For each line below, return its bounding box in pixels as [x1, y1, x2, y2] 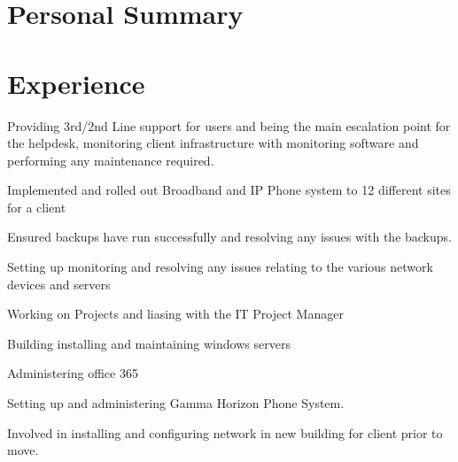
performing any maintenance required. [7, 150, 214, 169]
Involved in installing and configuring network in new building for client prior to [7, 423, 443, 442]
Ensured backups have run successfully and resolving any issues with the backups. [7, 227, 452, 246]
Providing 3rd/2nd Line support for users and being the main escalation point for [7, 116, 451, 135]
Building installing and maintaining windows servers [7, 334, 291, 352]
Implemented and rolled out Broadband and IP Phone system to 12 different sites [7, 181, 451, 199]
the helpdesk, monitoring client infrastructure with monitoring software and [7, 134, 419, 152]
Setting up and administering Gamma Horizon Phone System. [7, 394, 345, 412]
